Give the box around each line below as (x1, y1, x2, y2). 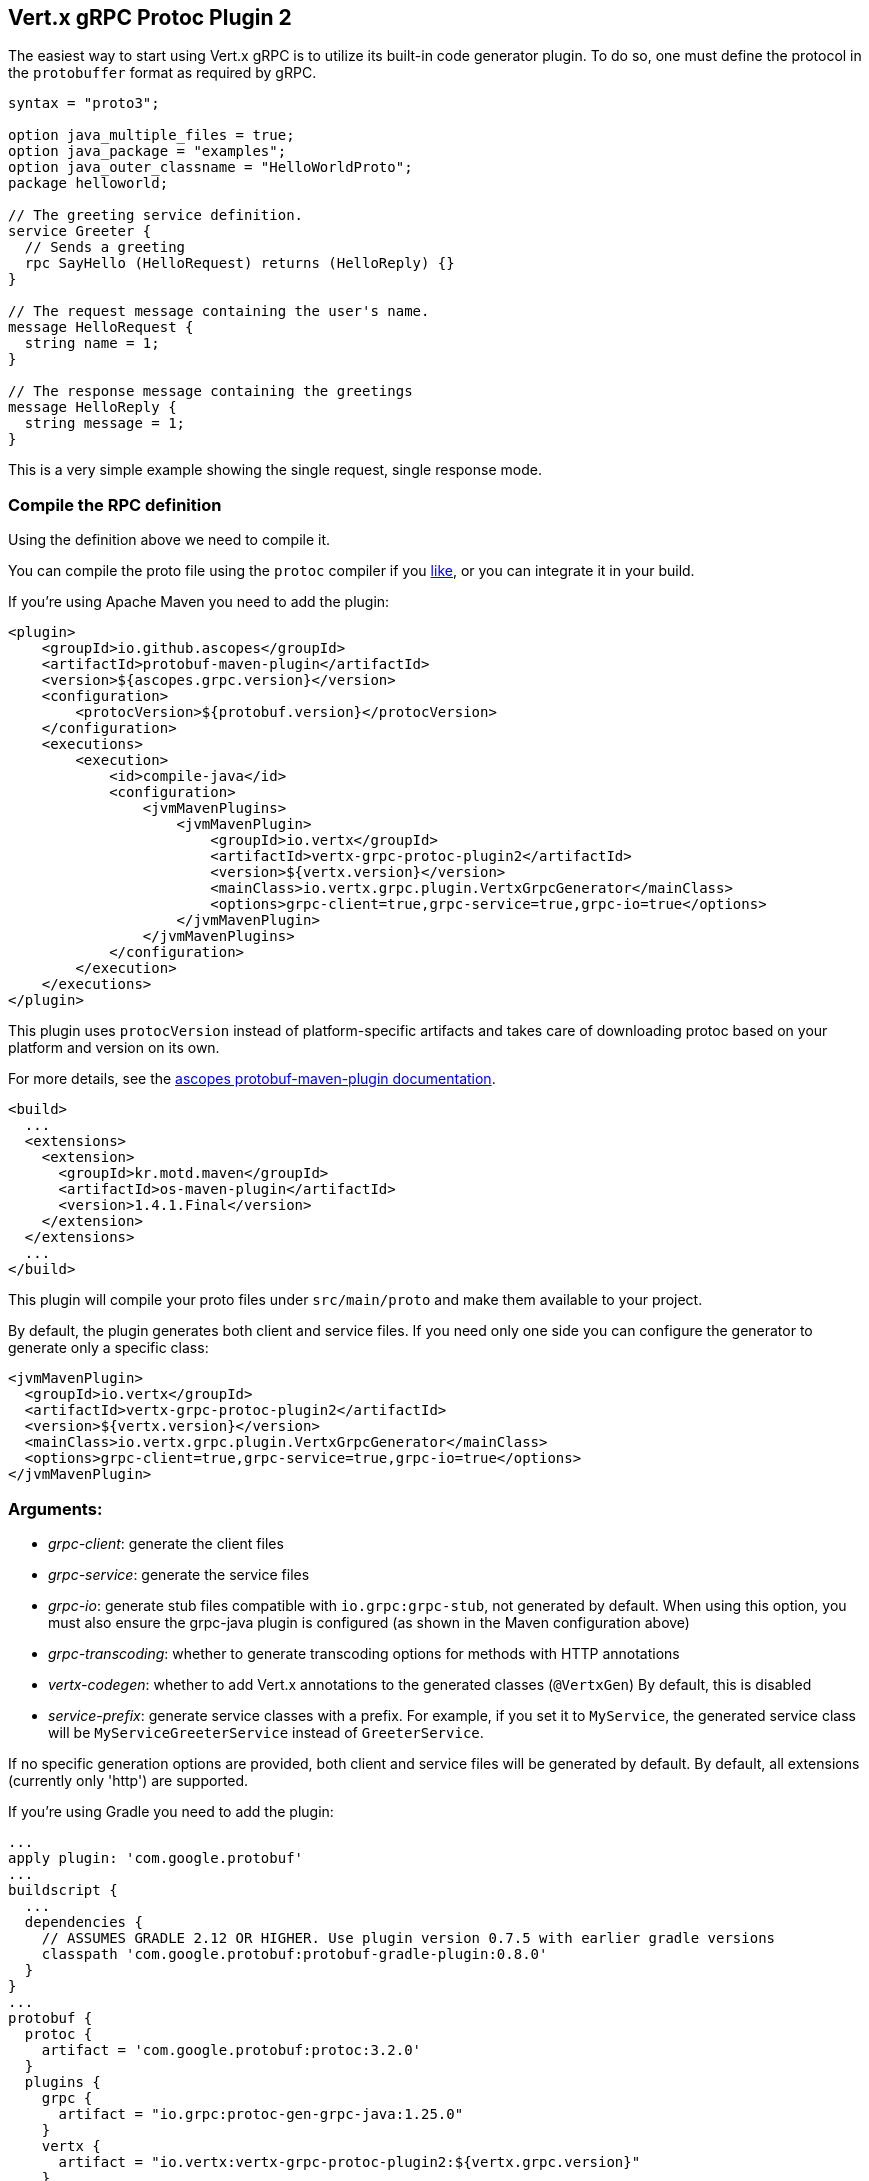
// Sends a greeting (24, 239, 186, 256)
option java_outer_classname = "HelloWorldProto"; (8, 159, 413, 176)
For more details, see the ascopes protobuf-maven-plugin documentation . (8, 1070, 496, 1088)
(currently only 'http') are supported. (8, 1771, 249, 1789)
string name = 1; (24, 335, 160, 352)
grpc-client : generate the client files (48, 1534, 284, 1552)
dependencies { (24, 1913, 143, 1930)
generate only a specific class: (8, 1339, 209, 1357)
